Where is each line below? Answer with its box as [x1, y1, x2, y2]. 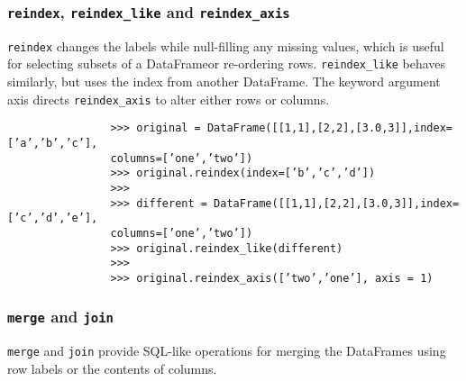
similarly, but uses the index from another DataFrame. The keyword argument [7, 72, 441, 91]
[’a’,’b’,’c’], [7, 137, 98, 150]
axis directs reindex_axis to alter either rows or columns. [7, 89, 330, 108]
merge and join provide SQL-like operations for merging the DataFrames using [7, 341, 446, 360]
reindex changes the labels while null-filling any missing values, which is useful [7, 36, 444, 55]
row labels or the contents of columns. [7, 359, 217, 377]
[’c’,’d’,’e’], [7, 212, 98, 225]
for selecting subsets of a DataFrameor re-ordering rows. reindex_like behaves [7, 54, 446, 73]
